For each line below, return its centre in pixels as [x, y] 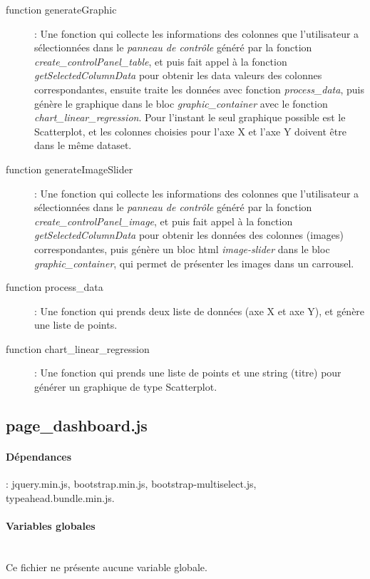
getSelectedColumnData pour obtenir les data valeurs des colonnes [178, 75]
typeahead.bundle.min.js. [60, 497]
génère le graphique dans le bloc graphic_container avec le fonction [181, 103]
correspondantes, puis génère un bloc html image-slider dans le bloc [182, 248]
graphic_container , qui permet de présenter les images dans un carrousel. [194, 263]
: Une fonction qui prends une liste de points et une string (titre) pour [188, 373]
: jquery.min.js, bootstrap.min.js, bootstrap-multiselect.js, [131, 484]
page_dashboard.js [77, 425]
